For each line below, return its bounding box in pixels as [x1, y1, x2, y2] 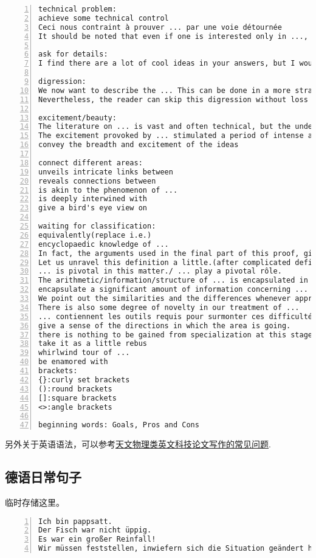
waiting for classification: [38, 222, 156, 230]
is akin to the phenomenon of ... [38, 185, 178, 195]
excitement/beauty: [38, 113, 117, 122]
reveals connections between [38, 176, 156, 185]
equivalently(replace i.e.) [38, 230, 152, 239]
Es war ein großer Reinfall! [38, 535, 156, 544]
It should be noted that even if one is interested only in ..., [38, 32, 308, 41]
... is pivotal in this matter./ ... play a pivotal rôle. [38, 267, 282, 276]
